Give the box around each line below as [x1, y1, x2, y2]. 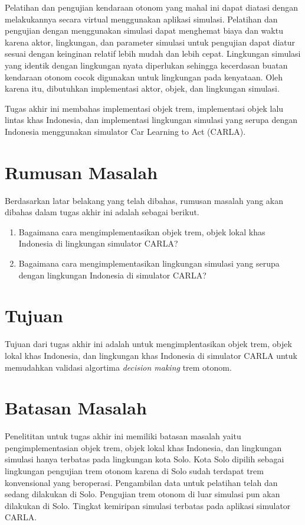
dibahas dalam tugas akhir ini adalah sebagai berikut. [5, 206, 199, 218]
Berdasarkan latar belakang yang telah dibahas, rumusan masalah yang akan [5, 194, 284, 206]
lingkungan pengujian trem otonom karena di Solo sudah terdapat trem [5, 465, 264, 477]
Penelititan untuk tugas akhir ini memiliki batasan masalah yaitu [5, 430, 241, 442]
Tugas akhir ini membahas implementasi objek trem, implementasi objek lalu [5, 102, 284, 114]
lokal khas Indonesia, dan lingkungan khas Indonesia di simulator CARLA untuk [5, 349, 297, 361]
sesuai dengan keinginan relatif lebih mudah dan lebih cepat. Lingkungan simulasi [5, 47, 301, 60]
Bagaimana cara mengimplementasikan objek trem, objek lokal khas [18, 225, 265, 238]
